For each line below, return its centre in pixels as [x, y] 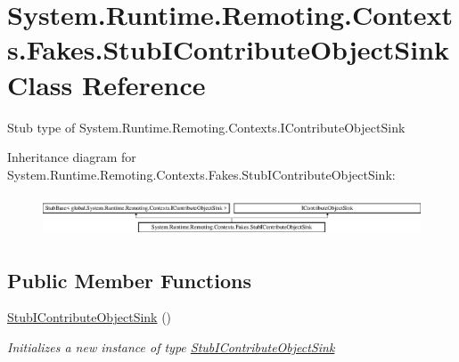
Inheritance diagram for [72, 157]
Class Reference [107, 84]
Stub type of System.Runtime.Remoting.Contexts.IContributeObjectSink [206, 127]
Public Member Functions [129, 280]
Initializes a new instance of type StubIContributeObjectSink [171, 347]
